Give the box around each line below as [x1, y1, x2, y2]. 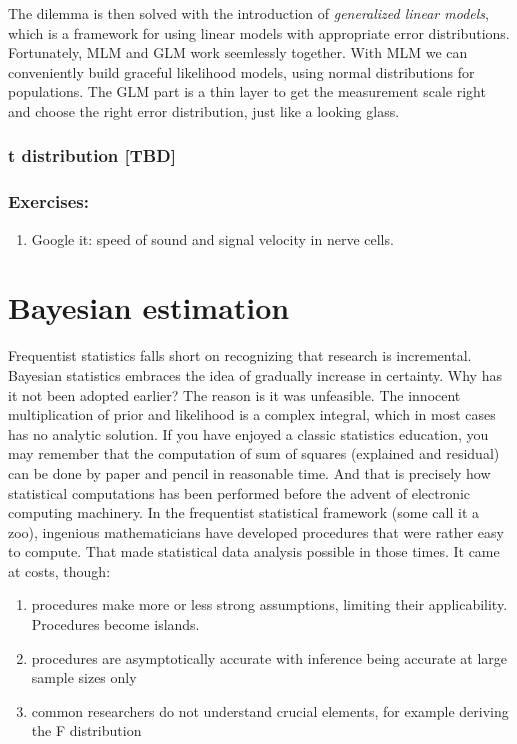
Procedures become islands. [31, 614, 200, 635]
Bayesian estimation [8, 287, 290, 328]
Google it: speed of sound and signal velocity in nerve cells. [31, 228, 394, 249]
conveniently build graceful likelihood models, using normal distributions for [8, 61, 475, 82]
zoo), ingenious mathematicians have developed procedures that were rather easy [8, 521, 504, 542]
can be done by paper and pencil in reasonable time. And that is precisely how [8, 462, 491, 483]
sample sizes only [31, 667, 137, 688]
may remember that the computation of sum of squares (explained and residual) [8, 443, 500, 464]
